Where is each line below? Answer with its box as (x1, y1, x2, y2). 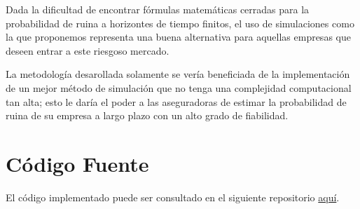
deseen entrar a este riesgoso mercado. (6, 43, 169, 58)
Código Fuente (6, 149, 149, 177)
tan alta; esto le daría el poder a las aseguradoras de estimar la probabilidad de (6, 94, 347, 109)
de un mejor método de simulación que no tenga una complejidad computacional (6, 80, 352, 95)
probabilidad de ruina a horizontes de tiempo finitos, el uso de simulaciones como (6, 15, 354, 30)
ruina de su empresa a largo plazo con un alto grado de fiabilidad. (6, 108, 289, 123)
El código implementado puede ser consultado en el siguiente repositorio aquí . (6, 189, 340, 204)
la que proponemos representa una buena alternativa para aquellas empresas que (6, 29, 351, 44)
